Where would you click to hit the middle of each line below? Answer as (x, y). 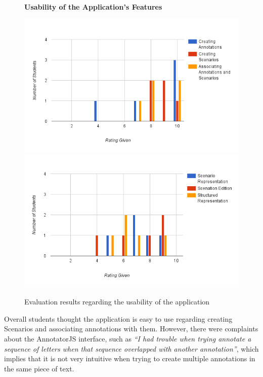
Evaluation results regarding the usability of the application (117, 302)
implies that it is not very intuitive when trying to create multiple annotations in (130, 358)
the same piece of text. (39, 368)
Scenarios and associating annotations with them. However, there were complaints (131, 329)
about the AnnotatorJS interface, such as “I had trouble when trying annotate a (128, 338)
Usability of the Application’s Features (93, 7)
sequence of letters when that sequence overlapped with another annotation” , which (131, 348)
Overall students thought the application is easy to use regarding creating (118, 318)
